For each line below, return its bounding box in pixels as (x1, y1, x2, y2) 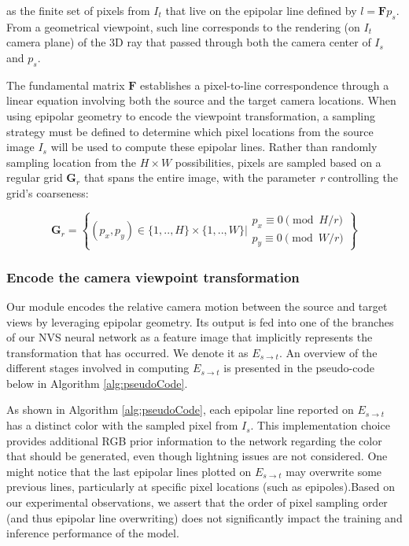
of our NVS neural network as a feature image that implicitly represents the (6, 329, 373, 345)
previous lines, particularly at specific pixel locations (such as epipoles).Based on (6, 478, 396, 495)
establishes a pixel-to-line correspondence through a (140, 76, 389, 93)
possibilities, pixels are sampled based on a (175, 153, 381, 170)
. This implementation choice (250, 417, 390, 433)
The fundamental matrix (6, 76, 125, 93)
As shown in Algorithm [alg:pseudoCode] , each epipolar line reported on (6, 401, 354, 418)
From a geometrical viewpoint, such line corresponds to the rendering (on (6, 18, 360, 35)
